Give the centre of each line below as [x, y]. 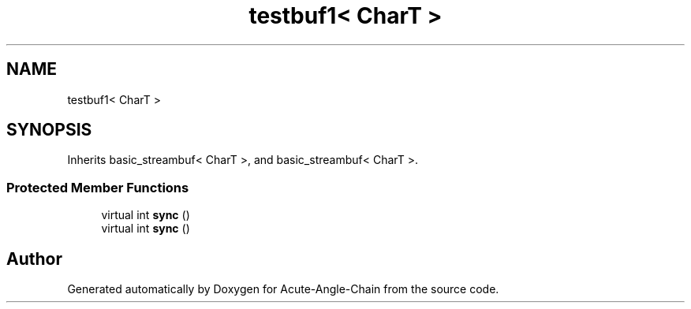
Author [34, 259]
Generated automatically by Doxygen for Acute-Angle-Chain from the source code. [283, 289]
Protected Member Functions [98, 187]
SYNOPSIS [49, 130]
